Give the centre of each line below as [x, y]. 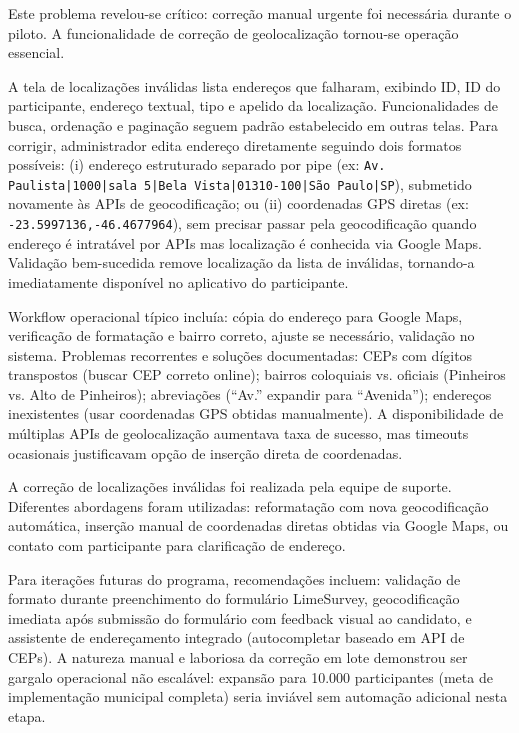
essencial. [36, 52]
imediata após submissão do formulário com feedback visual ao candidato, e [240, 617]
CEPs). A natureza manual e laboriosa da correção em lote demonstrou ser [238, 657]
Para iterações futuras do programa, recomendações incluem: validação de [234, 578]
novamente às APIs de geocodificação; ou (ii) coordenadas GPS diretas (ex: [238, 203]
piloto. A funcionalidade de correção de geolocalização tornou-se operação [233, 32]
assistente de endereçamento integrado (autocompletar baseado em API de [236, 637]
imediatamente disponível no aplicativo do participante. [178, 281]
